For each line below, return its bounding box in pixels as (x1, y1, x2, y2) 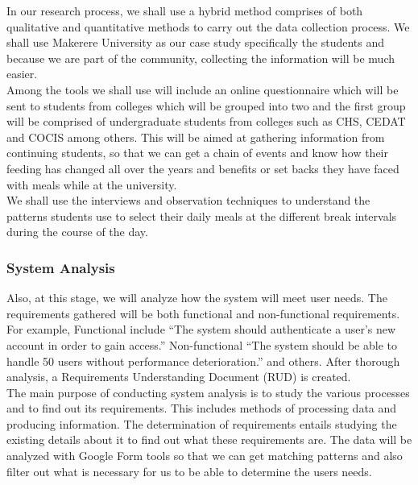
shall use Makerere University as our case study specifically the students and (6, 34, 385, 51)
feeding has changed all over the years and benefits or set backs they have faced (6, 160, 399, 176)
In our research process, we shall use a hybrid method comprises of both (6, 2, 363, 19)
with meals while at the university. (6, 176, 177, 193)
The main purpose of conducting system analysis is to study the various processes (6, 383, 410, 400)
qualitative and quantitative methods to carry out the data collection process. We (6, 18, 410, 35)
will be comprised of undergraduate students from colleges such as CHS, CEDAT (6, 113, 406, 130)
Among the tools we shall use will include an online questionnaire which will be (6, 81, 399, 97)
